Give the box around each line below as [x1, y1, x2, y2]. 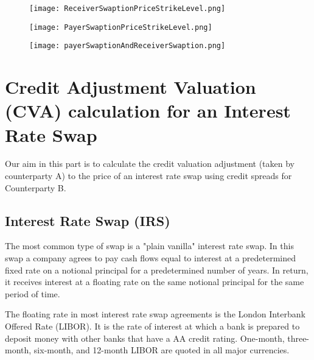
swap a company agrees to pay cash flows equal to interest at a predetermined [5, 252, 296, 264]
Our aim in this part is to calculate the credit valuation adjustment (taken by [5, 157, 295, 170]
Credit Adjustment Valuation [5, 74, 256, 99]
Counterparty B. [5, 181, 66, 194]
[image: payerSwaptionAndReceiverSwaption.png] [29, 41, 226, 51]
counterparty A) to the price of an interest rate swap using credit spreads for [5, 169, 292, 182]
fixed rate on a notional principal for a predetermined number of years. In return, [5, 263, 309, 276]
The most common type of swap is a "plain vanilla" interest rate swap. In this [5, 239, 294, 252]
